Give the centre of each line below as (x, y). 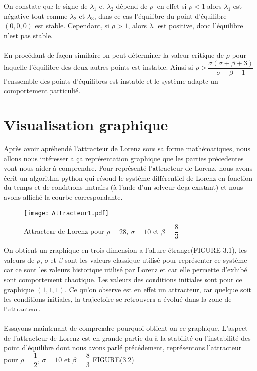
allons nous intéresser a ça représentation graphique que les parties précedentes (124, 158)
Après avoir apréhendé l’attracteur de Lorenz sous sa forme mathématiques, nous (127, 148)
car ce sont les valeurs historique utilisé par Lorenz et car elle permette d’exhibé (126, 270)
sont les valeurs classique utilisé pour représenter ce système (156, 260)
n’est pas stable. (28, 35)
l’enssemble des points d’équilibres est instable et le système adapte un (111, 81)
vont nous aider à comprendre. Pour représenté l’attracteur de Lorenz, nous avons (128, 168)
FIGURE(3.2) (113, 359)
